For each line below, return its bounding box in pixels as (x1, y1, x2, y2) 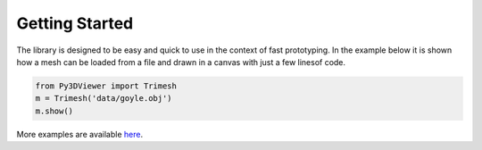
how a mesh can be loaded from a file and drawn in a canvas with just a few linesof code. (16, 56, 346, 67)
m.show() (35, 105, 74, 116)
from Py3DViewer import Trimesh (35, 80, 178, 91)
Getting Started (16, 13, 134, 33)
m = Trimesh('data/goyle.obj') (35, 94, 173, 104)
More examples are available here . (16, 129, 143, 139)
